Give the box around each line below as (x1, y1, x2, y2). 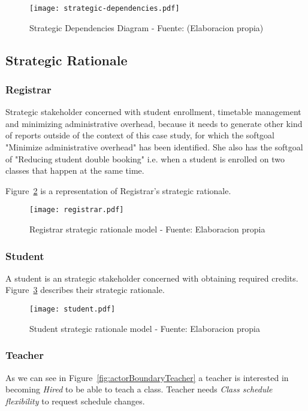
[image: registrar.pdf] (29, 205, 124, 214)
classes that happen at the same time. (5, 164, 144, 177)
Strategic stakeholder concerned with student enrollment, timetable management (5, 105, 301, 118)
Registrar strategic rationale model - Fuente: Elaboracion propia (29, 223, 265, 235)
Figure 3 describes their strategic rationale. (5, 283, 165, 296)
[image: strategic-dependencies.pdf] (29, 4, 180, 13)
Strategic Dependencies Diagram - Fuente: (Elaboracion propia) (29, 21, 264, 34)
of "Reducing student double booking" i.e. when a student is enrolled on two (5, 152, 285, 165)
